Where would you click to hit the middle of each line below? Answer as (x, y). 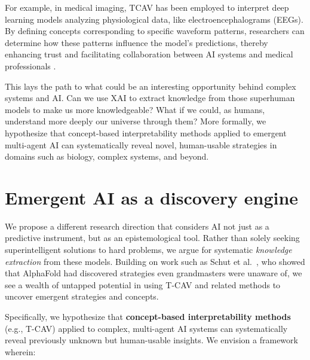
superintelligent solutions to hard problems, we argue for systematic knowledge (148, 250)
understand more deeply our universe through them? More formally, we (136, 121)
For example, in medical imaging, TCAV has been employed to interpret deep (147, 7)
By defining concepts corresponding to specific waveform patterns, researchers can (155, 31)
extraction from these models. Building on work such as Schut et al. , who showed (155, 261)
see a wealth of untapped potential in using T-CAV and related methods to (143, 284)
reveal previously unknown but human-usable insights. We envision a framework (151, 340)
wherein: (20, 351)
